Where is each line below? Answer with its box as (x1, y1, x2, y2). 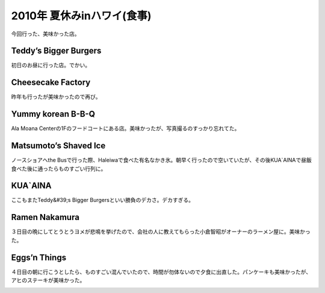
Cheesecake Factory (11, 77, 91, 87)
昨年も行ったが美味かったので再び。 (11, 93, 101, 101)
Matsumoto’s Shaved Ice (11, 140, 106, 151)
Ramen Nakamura (11, 212, 79, 222)
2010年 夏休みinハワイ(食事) (11, 9, 152, 22)
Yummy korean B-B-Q (11, 109, 96, 119)
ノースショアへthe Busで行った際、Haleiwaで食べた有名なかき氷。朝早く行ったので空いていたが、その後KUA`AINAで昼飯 (11, 157, 312, 164)
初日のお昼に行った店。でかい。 (11, 61, 90, 69)
